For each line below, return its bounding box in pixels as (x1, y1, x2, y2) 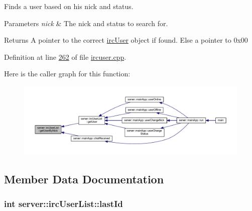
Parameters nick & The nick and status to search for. (4, 18, 168, 28)
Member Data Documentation (4, 171, 164, 186)
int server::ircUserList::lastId (4, 197, 123, 209)
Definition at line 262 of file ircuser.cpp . (4, 51, 127, 62)
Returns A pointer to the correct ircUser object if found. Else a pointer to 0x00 (4, 35, 248, 45)
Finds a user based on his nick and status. (4, 1, 134, 11)
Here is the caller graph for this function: (4, 68, 131, 79)
